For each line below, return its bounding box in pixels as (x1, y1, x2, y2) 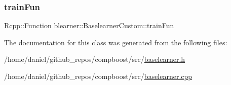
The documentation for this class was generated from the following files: (4, 37, 227, 47)
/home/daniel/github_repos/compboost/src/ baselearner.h (4, 54, 185, 64)
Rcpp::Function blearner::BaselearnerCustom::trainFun (4, 20, 174, 31)
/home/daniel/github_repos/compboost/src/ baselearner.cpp (4, 71, 192, 81)
